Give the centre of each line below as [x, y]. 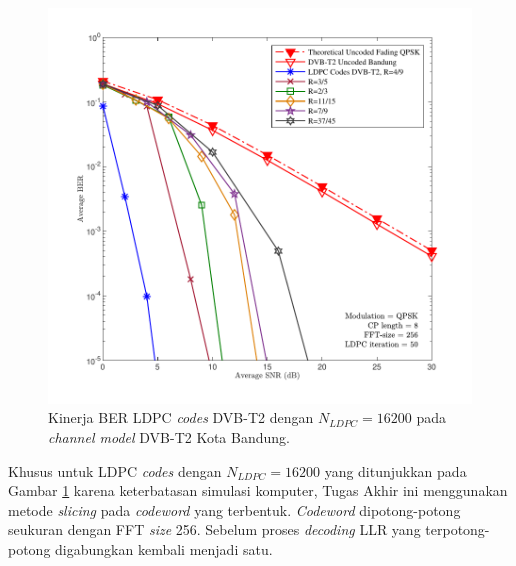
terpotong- [457, 529]
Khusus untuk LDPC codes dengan [115, 470]
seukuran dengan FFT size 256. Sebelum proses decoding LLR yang [214, 529]
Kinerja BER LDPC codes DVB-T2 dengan [181, 417]
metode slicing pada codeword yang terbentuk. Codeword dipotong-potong [234, 509]
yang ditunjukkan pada [395, 470]
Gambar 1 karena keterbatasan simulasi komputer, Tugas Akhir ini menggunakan [258, 490]
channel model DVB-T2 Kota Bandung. [169, 436]
